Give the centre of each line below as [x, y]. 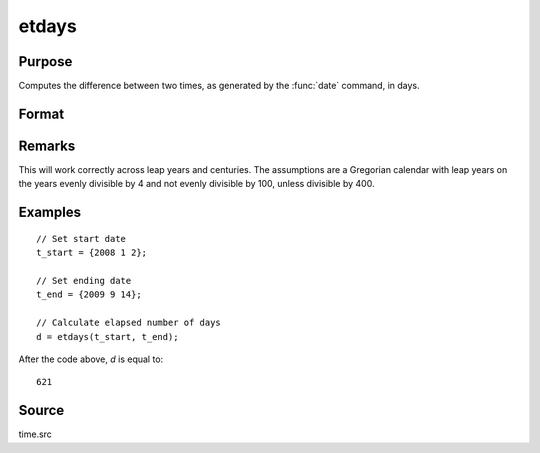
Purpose [45, 61]
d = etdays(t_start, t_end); [107, 336]
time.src [35, 434]
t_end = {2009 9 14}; [89, 294]
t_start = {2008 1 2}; [92, 253]
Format [41, 113]
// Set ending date [84, 280]
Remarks [47, 145]
